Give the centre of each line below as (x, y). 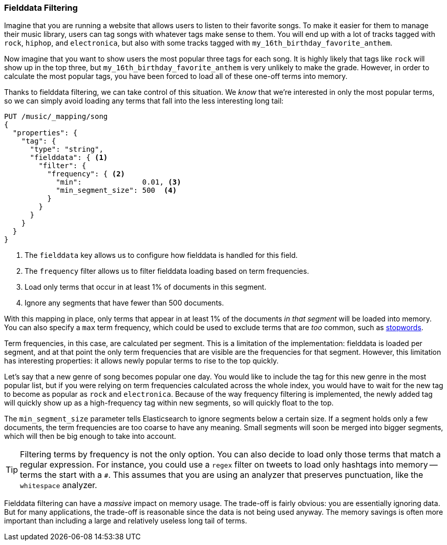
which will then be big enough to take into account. (90, 436)
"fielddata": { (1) (69, 158)
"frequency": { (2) (86, 174)
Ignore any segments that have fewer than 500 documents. (124, 303)
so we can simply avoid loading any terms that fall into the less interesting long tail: (144, 101)
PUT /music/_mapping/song (56, 117)
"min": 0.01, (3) (119, 182)
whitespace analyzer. (59, 485)
